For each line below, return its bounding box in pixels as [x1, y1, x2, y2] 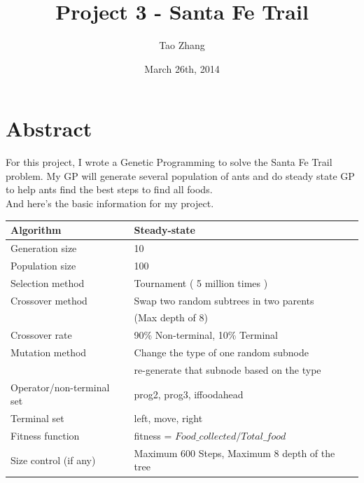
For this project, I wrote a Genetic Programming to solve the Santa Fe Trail [6, 155, 332, 169]
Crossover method [10, 293, 87, 307]
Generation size [10, 240, 77, 255]
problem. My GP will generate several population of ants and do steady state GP [6, 168, 355, 183]
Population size [10, 258, 76, 272]
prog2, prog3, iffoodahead [134, 386, 244, 401]
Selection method [10, 275, 85, 290]
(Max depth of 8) [134, 310, 208, 325]
